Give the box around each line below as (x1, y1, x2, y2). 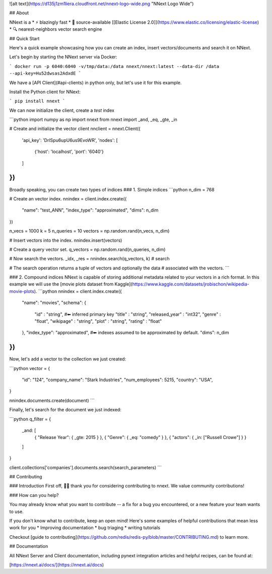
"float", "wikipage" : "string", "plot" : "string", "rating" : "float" (34, 318, 162, 324)
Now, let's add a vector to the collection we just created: (9, 356, 126, 362)
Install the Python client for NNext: (9, 89, 81, 95)
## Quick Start (9, 35, 40, 41)
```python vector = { (9, 365, 50, 371)
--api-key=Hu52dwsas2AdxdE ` (9, 70, 82, 77)
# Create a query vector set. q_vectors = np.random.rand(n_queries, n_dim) (9, 246, 166, 252)
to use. (9, 509, 24, 515)
